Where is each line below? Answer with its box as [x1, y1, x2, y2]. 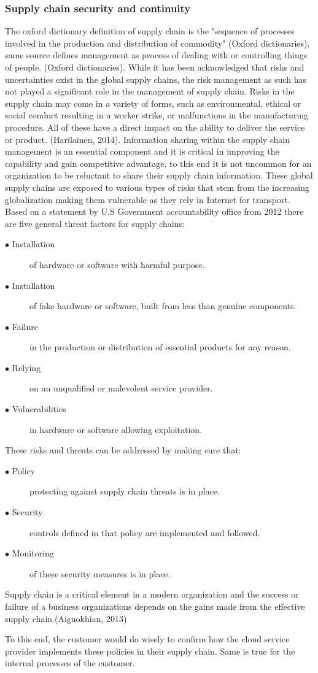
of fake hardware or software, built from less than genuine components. [29, 299, 297, 312]
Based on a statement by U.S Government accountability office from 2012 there [5, 205, 304, 218]
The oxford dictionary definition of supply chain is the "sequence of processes [5, 25, 295, 37]
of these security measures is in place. [29, 567, 171, 580]
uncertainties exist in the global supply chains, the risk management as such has [5, 72, 307, 85]
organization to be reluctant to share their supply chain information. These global [5, 169, 313, 182]
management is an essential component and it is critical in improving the [5, 145, 279, 158]
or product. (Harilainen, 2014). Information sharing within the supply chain [5, 133, 290, 145]
